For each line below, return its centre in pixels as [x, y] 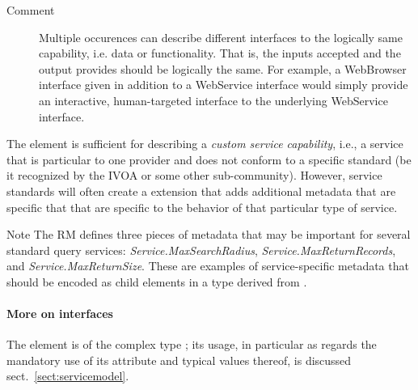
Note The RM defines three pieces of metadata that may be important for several [209, 234]
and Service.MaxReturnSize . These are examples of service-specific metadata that [208, 266]
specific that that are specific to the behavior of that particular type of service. [202, 207]
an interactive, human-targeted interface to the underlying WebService [213, 100]
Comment [31, 10]
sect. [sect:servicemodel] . [68, 376]
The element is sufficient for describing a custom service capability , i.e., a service [205, 144]
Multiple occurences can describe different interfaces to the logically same [221, 37]
